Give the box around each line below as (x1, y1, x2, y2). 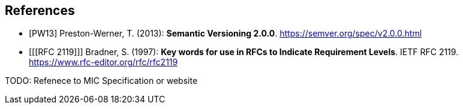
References (5, 3, 75, 18)
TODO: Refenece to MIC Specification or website (5, 75, 198, 86)
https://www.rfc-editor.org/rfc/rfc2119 (29, 57, 178, 68)
